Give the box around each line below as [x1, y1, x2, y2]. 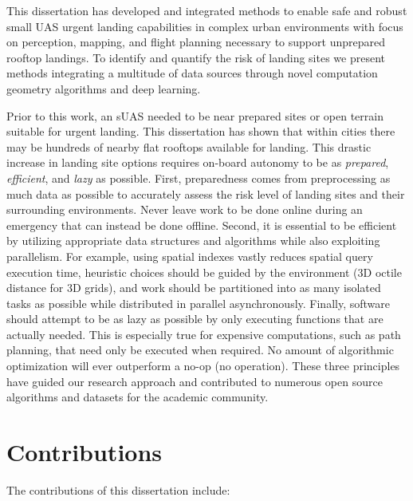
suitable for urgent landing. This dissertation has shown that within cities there [6, 123, 395, 140]
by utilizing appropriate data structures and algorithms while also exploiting [6, 232, 380, 249]
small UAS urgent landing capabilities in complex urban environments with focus [6, 18, 403, 34]
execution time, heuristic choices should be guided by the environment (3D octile [6, 263, 402, 280]
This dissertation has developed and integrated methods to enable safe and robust [6, 2, 407, 18]
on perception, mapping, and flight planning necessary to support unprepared [6, 34, 385, 50]
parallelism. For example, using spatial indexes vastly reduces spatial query [6, 247, 373, 264]
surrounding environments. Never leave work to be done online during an [6, 201, 363, 218]
